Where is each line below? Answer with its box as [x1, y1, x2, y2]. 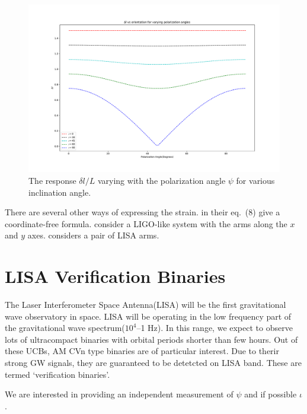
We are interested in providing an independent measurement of [5, 388, 234, 400]
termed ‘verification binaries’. [5, 368, 110, 380]
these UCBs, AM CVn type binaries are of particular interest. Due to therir [5, 345, 279, 357]
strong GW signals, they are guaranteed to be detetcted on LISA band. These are [5, 356, 302, 369]
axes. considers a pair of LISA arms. [27, 229, 159, 241]
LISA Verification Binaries [5, 264, 226, 288]
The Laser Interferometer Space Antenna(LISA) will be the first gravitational [5, 298, 286, 311]
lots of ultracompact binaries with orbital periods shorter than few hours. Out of [5, 333, 298, 345]
